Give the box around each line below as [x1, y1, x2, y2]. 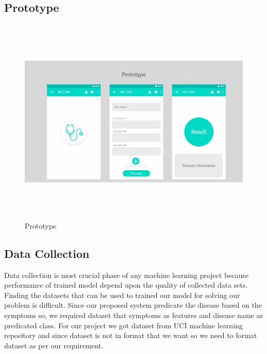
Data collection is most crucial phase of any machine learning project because [4, 269, 249, 280]
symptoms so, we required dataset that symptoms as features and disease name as [4, 309, 263, 320]
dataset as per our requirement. [4, 340, 103, 350]
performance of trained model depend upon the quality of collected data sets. [4, 280, 248, 290]
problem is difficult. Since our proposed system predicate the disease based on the [4, 300, 262, 310]
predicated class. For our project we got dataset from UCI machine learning [4, 320, 243, 330]
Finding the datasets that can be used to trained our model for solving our [4, 289, 240, 300]
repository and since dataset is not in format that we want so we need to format [4, 330, 257, 341]
